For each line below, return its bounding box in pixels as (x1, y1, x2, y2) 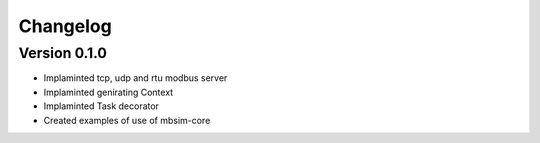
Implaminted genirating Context (43, 86, 174, 98)
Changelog (18, 15, 112, 37)
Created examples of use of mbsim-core (43, 114, 211, 126)
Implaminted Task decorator (43, 100, 160, 112)
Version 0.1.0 (18, 44, 107, 62)
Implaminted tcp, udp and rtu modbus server (43, 72, 228, 84)
